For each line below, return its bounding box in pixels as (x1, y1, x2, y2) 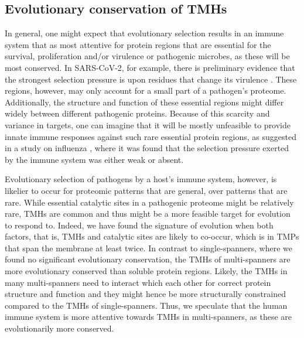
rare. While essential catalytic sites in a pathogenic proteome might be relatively (5, 196, 294, 208)
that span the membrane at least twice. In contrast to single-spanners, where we (5, 241, 292, 254)
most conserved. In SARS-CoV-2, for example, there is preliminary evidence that (5, 61, 295, 73)
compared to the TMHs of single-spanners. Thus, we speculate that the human (5, 299, 288, 311)
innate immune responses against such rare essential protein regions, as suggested (5, 130, 296, 142)
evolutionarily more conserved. (5, 322, 114, 334)
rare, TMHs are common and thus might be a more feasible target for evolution (5, 207, 291, 220)
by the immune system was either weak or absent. (5, 153, 184, 165)
